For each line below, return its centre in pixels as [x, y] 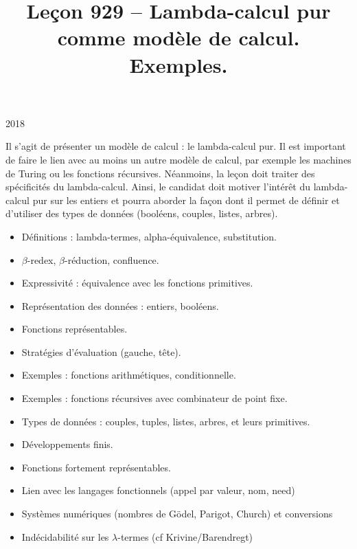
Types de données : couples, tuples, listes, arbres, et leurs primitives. [166, 421]
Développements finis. [67, 444]
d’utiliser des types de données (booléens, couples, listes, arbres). [142, 213]
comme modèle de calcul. [178, 37]
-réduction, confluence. [112, 259]
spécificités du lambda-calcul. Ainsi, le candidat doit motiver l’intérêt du [158, 187]
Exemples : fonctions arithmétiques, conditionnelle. [129, 375]
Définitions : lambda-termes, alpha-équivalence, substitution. [149, 236]
